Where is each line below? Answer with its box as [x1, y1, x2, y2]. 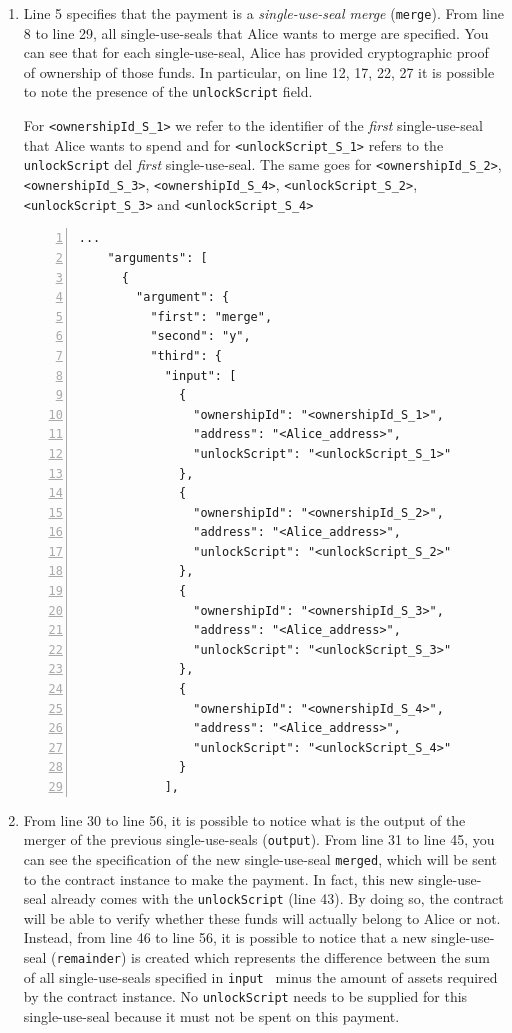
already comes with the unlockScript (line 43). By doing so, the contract [51, 888, 504, 909]
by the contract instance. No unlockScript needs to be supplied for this [23, 986, 468, 1007]
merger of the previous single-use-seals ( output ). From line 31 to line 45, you [23, 829, 495, 850]
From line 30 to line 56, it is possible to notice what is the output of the [23, 809, 466, 830]
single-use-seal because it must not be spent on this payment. [23, 1005, 400, 1026]
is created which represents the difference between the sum [131, 946, 491, 967]
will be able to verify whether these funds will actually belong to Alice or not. [23, 907, 501, 928]
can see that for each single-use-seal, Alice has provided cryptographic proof [23, 42, 489, 63]
